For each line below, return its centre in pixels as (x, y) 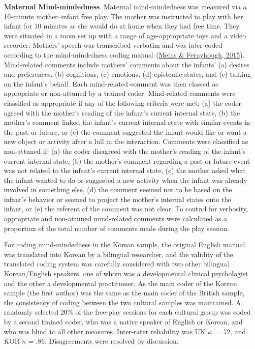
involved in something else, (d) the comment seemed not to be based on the (118, 189)
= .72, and (230, 331)
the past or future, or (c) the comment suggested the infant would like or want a (126, 131)
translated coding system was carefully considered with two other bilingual (117, 264)
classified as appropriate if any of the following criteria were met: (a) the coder (123, 102)
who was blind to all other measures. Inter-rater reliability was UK (105, 331)
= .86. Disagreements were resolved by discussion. (103, 341)
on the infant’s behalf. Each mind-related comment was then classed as (111, 83)
